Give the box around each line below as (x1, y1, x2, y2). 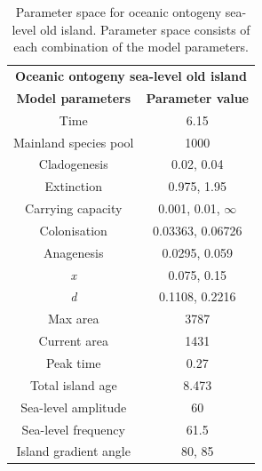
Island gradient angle (16, 442, 131, 460)
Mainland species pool (13, 132, 134, 151)
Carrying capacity (25, 199, 123, 218)
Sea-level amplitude (20, 397, 127, 416)
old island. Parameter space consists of (40, 20, 250, 38)
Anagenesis (44, 243, 104, 261)
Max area (47, 309, 99, 328)
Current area (38, 331, 108, 350)
